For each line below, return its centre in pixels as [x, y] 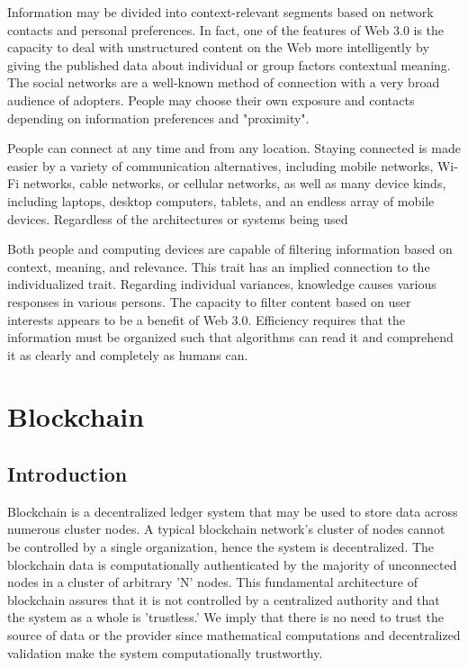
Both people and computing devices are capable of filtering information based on [230, 249]
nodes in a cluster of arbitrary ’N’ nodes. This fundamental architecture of [212, 582]
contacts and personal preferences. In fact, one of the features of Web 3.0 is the [226, 29]
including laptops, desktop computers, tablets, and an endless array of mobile [221, 200]
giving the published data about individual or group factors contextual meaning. [229, 64]
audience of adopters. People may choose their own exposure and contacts [211, 99]
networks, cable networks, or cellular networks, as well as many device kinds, [234, 183]
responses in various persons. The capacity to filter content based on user [209, 301]
